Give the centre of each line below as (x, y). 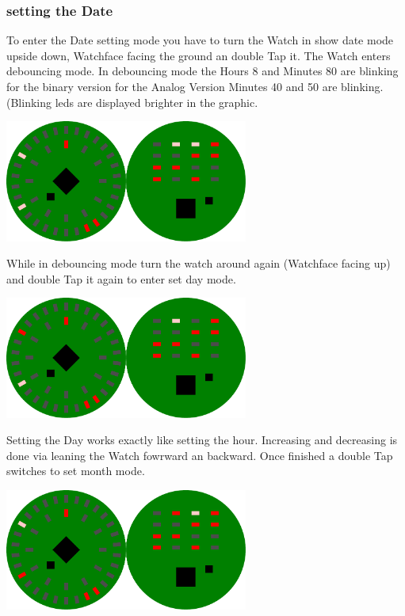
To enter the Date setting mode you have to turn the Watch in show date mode (200, 40)
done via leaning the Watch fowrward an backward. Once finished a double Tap (200, 455)
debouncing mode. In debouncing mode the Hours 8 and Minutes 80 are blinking (202, 71)
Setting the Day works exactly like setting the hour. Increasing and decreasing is (202, 440)
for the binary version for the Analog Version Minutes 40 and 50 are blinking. (195, 86)
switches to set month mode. (76, 471)
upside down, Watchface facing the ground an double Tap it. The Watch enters (199, 55)
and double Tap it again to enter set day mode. (121, 278)
